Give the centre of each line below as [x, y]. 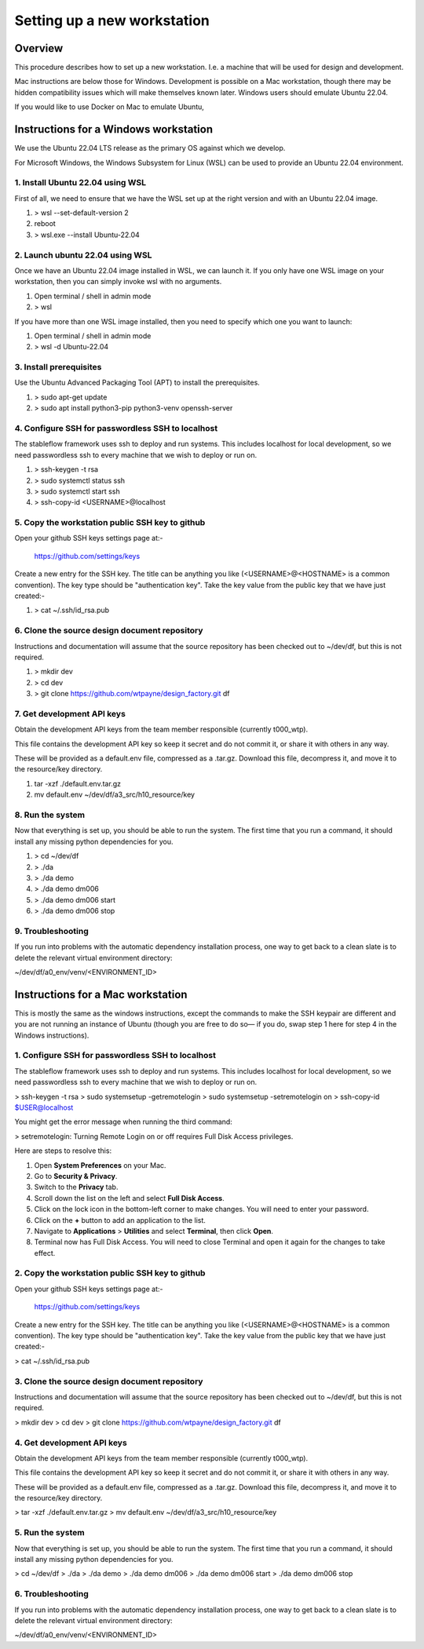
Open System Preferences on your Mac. [100, 1165]
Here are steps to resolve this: [63, 1151]
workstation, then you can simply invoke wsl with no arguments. [118, 282]
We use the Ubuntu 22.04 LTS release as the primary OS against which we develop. [150, 148]
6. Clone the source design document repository [109, 630]
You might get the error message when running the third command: [124, 1122]
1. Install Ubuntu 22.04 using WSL [80, 183]
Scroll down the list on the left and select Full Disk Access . [129, 1198]
